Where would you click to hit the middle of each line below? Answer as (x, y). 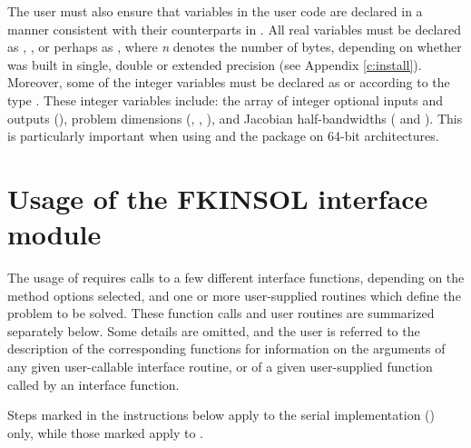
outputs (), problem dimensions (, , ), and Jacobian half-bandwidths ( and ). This (235, 118)
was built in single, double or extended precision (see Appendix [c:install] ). (215, 64)
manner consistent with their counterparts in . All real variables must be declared (234, 29)
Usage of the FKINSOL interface (218, 198)
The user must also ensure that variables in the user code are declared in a (215, 11)
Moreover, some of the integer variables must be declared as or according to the (229, 82)
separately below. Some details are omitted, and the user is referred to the (214, 330)
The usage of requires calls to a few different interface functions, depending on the (236, 278)
